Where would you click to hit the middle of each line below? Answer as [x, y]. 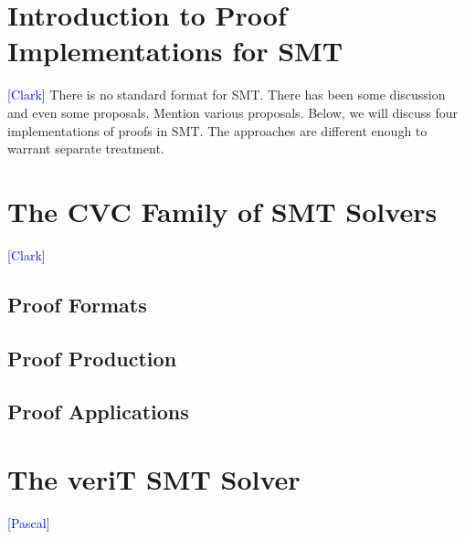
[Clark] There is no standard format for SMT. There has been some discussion [227, 95]
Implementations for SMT [175, 51]
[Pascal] [29, 522]
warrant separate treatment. [86, 148]
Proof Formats [77, 304]
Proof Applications [98, 412]
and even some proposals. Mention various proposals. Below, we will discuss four [232, 112]
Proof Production [92, 358]
